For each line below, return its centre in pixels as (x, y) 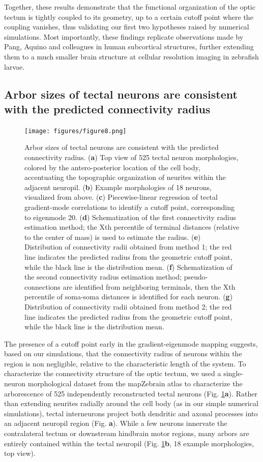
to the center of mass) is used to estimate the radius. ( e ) (113, 237)
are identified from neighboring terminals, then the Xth (149, 286)
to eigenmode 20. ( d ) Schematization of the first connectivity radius (130, 217)
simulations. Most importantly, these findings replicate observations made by (124, 36)
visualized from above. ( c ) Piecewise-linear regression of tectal (121, 197)
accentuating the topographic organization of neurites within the (125, 177)
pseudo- (196, 277)
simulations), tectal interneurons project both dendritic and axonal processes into (131, 413)
